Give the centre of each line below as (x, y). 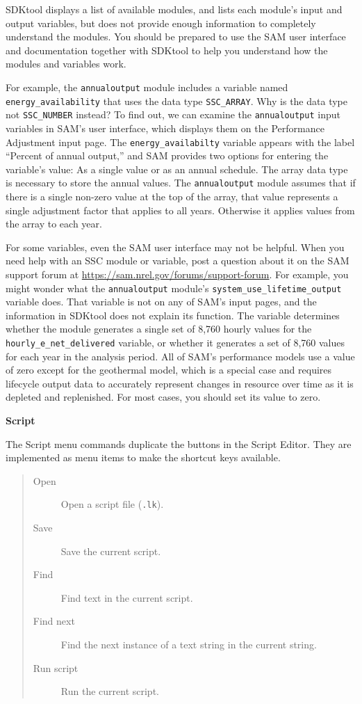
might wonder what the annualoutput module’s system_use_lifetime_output (174, 288)
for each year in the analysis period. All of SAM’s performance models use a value (180, 356)
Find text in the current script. (127, 597)
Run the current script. (110, 691)
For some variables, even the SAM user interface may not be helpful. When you (175, 247)
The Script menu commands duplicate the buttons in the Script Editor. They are (179, 443)
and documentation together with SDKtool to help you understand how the (167, 50)
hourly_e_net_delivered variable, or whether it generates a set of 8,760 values (175, 343)
